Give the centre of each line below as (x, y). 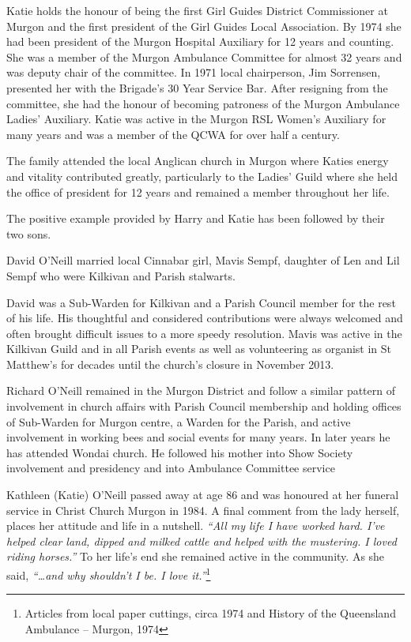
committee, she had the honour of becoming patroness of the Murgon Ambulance (203, 103)
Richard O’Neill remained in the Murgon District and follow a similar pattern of (201, 390)
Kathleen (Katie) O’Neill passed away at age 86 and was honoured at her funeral (203, 495)
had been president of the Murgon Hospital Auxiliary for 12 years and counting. (200, 41)
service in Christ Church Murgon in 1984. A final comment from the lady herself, (203, 510)
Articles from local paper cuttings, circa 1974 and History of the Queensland (210, 613)
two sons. (29, 233)
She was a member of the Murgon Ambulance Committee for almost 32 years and (204, 56)
